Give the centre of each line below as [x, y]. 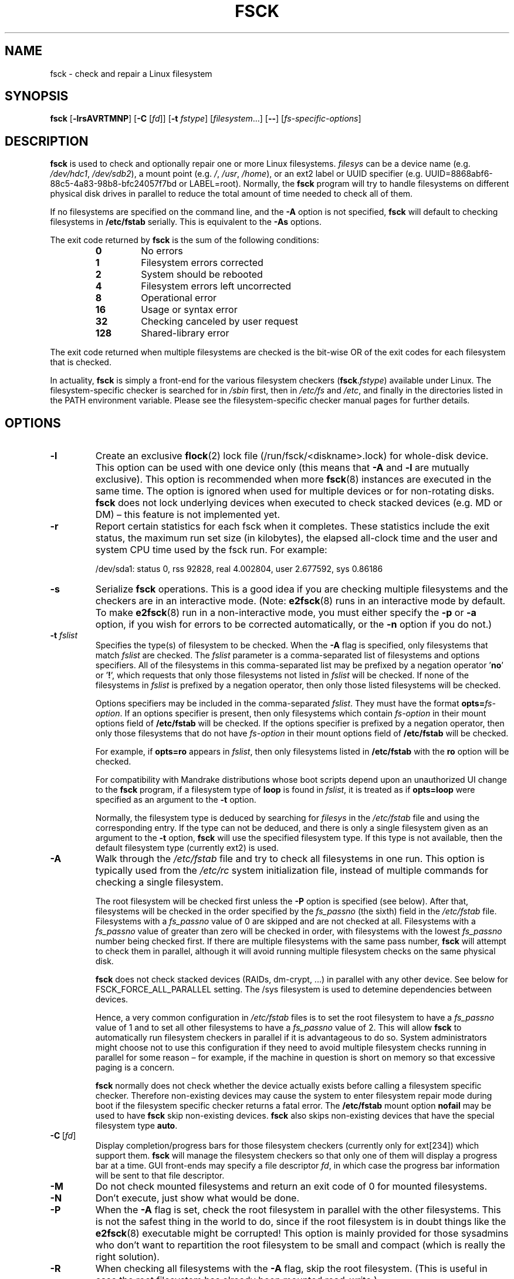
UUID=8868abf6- [459, 174]
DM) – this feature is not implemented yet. [188, 515]
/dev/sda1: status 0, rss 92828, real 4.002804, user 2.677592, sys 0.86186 [239, 569]
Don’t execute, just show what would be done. [197, 1198]
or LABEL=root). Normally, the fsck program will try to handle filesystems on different [344, 184]
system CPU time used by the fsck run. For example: [211, 550]
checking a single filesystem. [159, 882]
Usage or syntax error [189, 310]
